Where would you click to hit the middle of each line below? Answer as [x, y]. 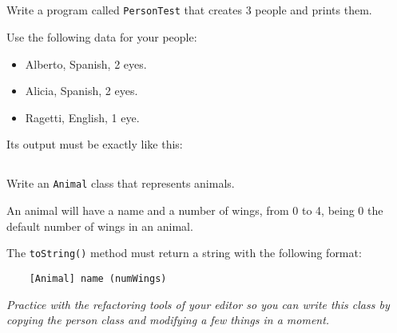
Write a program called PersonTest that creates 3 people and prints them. [189, 10]
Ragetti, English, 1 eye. [82, 117]
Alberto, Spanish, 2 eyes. [86, 63]
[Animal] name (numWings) [98, 278]
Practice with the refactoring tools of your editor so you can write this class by [198, 304]
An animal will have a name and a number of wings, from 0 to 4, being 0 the [195, 210]
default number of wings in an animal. [100, 226]
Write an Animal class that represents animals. [121, 183]
